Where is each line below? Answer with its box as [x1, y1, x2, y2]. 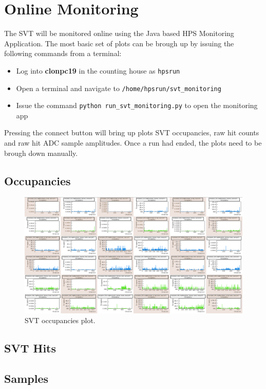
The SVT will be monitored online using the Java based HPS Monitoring [4, 28, 234, 39]
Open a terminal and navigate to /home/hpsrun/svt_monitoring [16, 82, 221, 93]
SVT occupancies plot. [25, 315, 96, 326]
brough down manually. [4, 147, 78, 158]
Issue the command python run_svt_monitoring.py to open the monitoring [16, 100, 258, 111]
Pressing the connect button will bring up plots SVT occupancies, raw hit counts [4, 127, 259, 138]
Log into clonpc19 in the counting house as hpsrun [16, 65, 180, 76]
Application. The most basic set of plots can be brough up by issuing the [4, 38, 234, 48]
